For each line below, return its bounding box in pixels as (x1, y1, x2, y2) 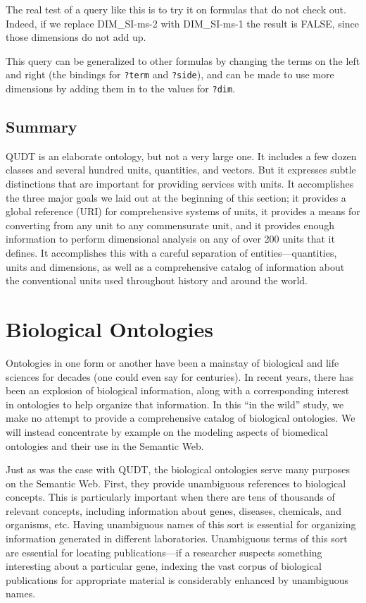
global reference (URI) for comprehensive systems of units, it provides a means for (6, 204, 360, 219)
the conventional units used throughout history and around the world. (6, 273, 308, 288)
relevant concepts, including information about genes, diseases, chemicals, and (6, 503, 341, 518)
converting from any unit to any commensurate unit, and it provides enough (6, 217, 335, 232)
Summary (6, 116, 77, 138)
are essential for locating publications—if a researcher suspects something (6, 544, 322, 559)
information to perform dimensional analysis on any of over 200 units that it (6, 231, 335, 246)
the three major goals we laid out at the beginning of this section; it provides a (6, 190, 346, 205)
